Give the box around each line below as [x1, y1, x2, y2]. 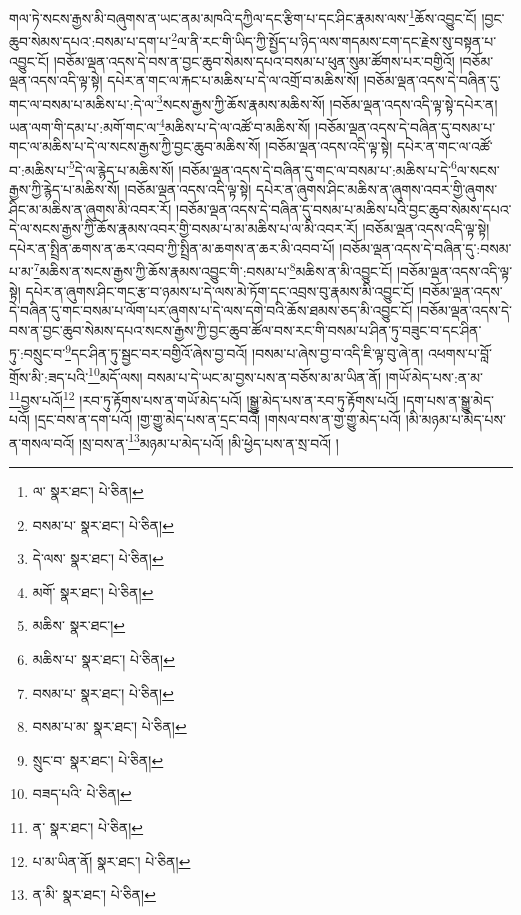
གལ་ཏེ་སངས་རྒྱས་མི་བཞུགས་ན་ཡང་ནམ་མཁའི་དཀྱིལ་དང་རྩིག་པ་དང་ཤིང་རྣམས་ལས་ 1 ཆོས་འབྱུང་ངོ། [9, 5, 477, 28]
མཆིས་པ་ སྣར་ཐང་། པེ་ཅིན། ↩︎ [32, 649, 175, 669]
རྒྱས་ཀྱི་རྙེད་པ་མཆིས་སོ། [9, 179, 120, 200]
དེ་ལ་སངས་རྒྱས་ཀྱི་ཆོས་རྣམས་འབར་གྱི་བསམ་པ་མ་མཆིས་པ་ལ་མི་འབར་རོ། [9, 218, 358, 239]
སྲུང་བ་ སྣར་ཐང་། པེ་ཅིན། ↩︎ [32, 749, 164, 770]
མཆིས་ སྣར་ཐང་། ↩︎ [32, 615, 126, 636]
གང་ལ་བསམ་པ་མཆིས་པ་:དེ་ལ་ [9, 93, 157, 114]
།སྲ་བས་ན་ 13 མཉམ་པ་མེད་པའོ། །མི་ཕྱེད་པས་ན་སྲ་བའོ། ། [78, 429, 339, 453]
